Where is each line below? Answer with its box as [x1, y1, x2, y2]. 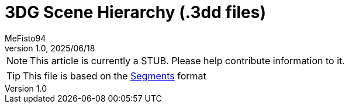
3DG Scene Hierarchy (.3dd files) [5, 2, 267, 22]
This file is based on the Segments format [23, 69, 206, 82]
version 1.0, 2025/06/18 [5, 43, 95, 53]
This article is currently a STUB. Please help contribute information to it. [30, 54, 345, 67]
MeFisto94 [5, 33, 46, 43]
